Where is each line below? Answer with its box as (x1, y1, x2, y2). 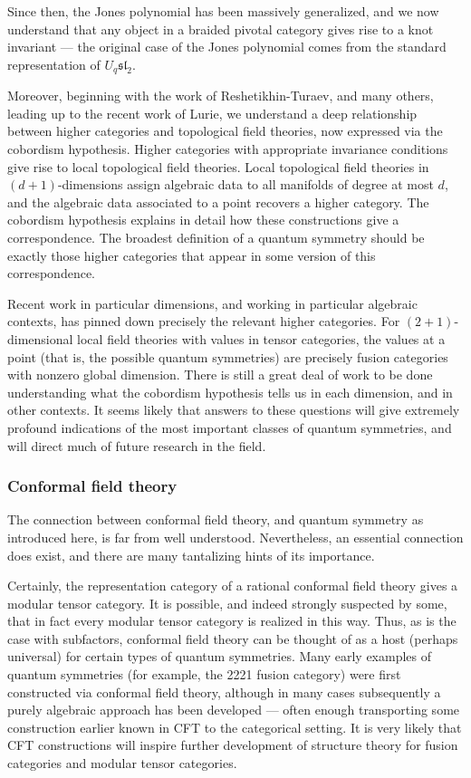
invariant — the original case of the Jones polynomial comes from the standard (7, 37, 447, 56)
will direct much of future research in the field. (7, 436, 266, 455)
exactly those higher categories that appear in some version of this (7, 245, 376, 264)
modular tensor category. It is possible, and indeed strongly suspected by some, (7, 593, 447, 612)
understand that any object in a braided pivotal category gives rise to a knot (7, 19, 434, 38)
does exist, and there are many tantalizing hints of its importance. (7, 545, 375, 564)
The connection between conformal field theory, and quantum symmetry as (7, 510, 424, 529)
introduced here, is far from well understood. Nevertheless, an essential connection (7, 527, 464, 546)
